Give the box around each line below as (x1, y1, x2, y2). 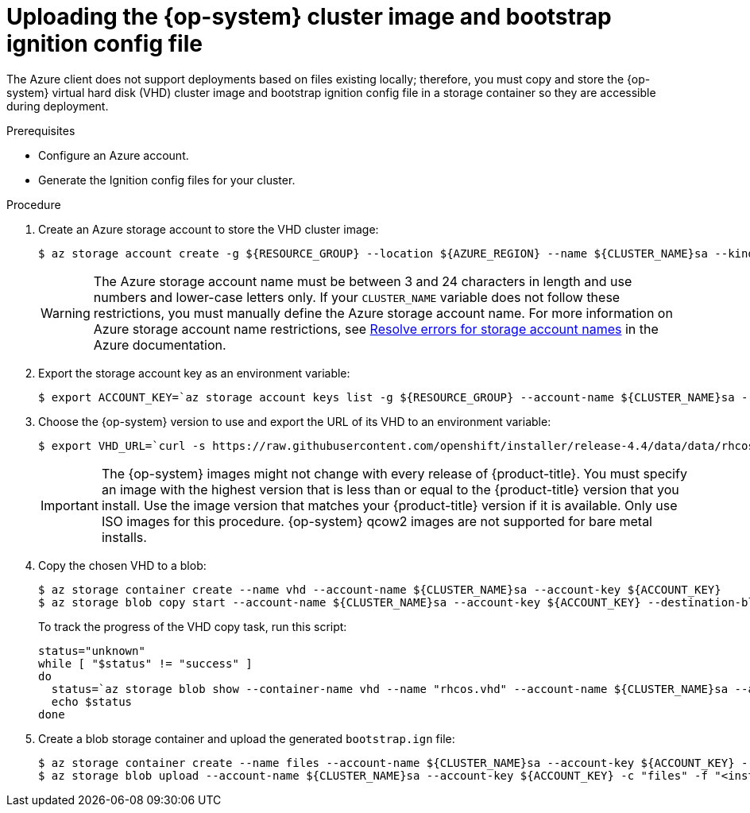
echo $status (51, 695, 133, 708)
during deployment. (6, 99, 109, 113)
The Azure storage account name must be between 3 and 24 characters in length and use (93, 273, 632, 289)
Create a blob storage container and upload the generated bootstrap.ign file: (38, 731, 455, 745)
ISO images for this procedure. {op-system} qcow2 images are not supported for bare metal (101, 513, 652, 529)
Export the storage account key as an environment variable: (38, 366, 350, 380)
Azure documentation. (93, 336, 226, 353)
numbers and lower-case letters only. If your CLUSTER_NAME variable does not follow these (93, 288, 620, 305)
